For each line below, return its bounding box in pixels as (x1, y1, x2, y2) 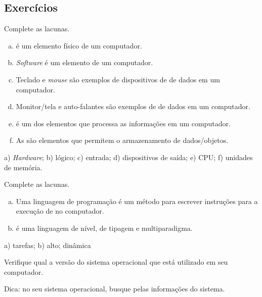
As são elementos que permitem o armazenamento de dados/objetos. (16, 135, 229, 145)
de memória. (4, 162, 42, 172)
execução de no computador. (16, 206, 104, 216)
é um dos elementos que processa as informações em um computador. (16, 118, 231, 128)
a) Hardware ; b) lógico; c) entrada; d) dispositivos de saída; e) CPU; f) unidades (4, 152, 253, 162)
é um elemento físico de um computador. (16, 40, 142, 51)
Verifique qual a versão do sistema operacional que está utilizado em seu (4, 257, 228, 267)
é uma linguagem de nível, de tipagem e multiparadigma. (16, 222, 193, 233)
